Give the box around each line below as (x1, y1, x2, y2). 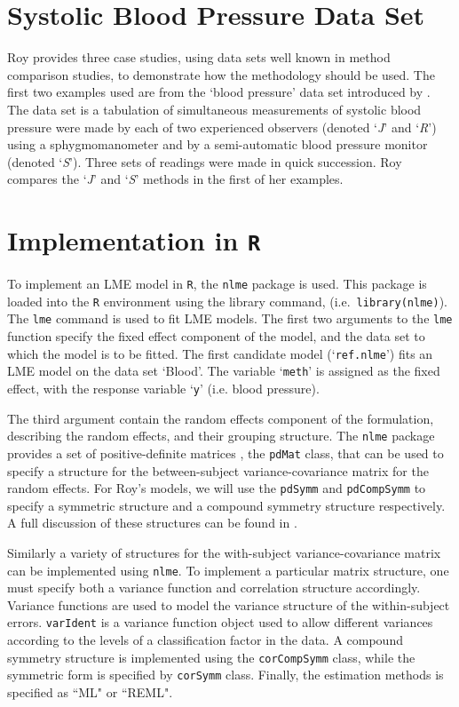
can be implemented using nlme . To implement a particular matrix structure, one (7, 560, 449, 579)
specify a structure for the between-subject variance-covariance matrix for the (7, 461, 429, 480)
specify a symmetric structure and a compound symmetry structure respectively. (7, 496, 446, 514)
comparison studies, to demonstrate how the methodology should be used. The (7, 65, 435, 83)
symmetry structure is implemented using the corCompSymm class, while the (7, 647, 415, 666)
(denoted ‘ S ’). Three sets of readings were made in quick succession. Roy (7, 152, 402, 171)
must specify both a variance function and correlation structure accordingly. (7, 578, 421, 597)
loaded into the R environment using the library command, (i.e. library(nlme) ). (7, 291, 447, 310)
